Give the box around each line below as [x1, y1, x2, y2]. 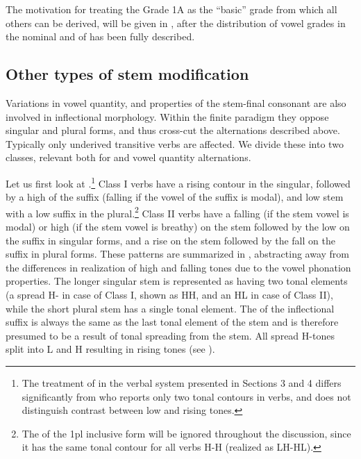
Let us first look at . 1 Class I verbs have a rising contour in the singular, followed [6, 174, 351, 190]
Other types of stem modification [6, 63, 249, 85]
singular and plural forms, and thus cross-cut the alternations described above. [6, 123, 340, 137]
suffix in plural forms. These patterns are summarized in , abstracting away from [6, 247, 349, 261]
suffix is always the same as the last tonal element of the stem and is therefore [6, 315, 339, 329]
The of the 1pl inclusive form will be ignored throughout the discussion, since [22, 426, 351, 440]
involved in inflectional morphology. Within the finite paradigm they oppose [6, 109, 329, 124]
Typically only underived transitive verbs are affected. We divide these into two [6, 136, 344, 151]
